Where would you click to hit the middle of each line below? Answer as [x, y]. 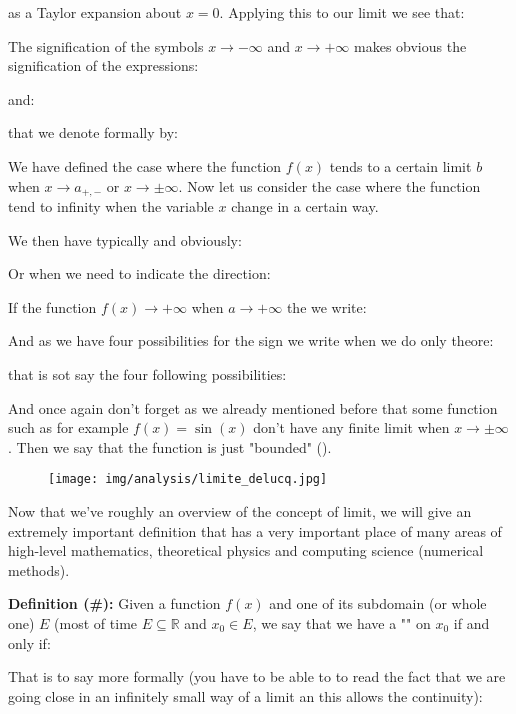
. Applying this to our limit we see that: [342, 12]
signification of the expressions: [103, 65]
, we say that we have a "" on [341, 622]
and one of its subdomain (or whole [378, 603]
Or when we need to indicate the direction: [139, 273]
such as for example [68, 427]
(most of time [96, 622]
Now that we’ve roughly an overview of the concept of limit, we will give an [240, 511]
